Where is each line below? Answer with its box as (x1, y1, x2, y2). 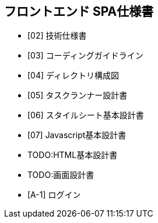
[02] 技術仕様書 (27, 30, 87, 41)
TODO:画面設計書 (27, 170, 94, 180)
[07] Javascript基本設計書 (27, 130, 127, 140)
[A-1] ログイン (27, 190, 81, 200)
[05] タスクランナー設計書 (27, 90, 128, 101)
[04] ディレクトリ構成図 (27, 70, 120, 81)
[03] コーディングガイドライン (27, 50, 143, 61)
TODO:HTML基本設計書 (27, 150, 118, 160)
